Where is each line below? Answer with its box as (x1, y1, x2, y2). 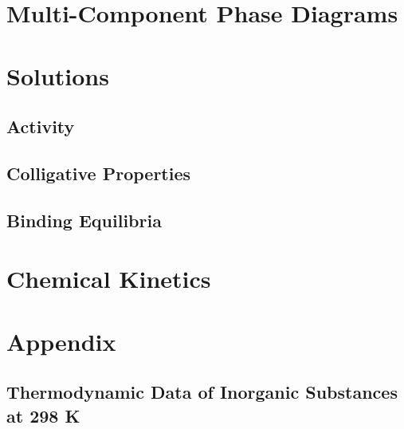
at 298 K (6, 403, 80, 427)
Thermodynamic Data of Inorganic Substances (6, 380, 398, 404)
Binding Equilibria (6, 207, 162, 232)
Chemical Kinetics (6, 262, 211, 295)
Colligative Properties (6, 160, 191, 185)
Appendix (6, 325, 116, 357)
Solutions (6, 59, 109, 92)
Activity (6, 114, 75, 139)
